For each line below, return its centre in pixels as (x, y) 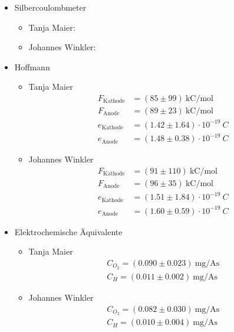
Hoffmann (32, 66)
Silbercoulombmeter (50, 7)
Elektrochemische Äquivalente (68, 231)
